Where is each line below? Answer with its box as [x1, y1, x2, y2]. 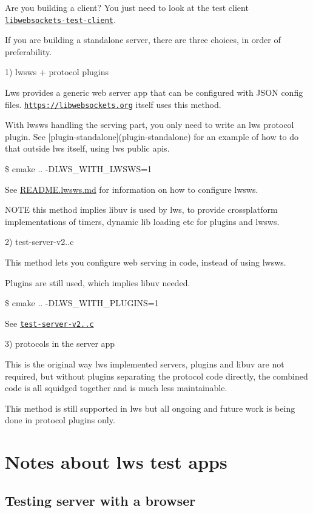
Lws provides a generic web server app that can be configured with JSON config [5, 86, 303, 99]
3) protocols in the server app [5, 337, 115, 350]
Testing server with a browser [5, 491, 196, 509]
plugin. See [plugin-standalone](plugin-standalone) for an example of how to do [5, 130, 299, 142]
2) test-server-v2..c [5, 235, 74, 248]
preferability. [5, 45, 52, 58]
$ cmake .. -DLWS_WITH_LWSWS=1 [5, 163, 152, 175]
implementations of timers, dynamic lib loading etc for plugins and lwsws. [5, 215, 280, 227]
